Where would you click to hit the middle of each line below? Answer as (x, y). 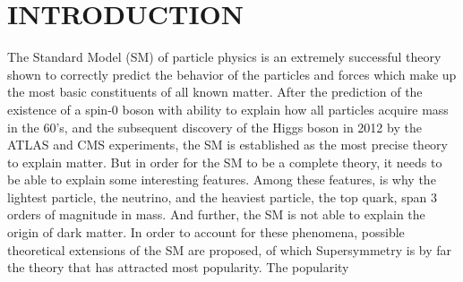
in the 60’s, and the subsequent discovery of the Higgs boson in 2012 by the (214, 127)
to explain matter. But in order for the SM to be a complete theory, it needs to (225, 162)
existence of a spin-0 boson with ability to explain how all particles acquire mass (228, 109)
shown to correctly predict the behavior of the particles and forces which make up (232, 74)
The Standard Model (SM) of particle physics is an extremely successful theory (224, 57)
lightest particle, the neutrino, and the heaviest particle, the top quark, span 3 (222, 197)
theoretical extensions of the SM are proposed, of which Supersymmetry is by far (230, 249)
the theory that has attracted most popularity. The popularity (178, 267)
